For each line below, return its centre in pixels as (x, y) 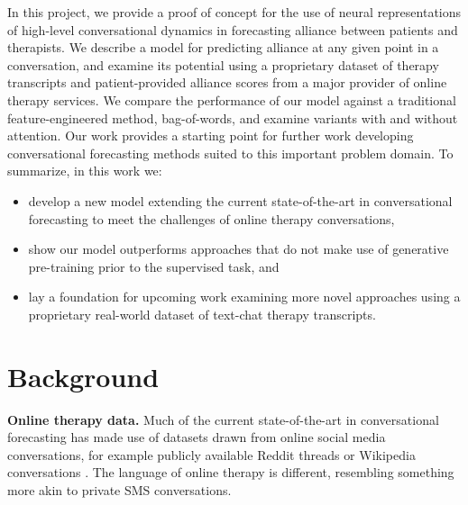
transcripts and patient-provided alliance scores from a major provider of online (227, 82)
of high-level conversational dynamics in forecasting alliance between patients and (233, 29)
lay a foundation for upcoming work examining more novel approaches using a (244, 297)
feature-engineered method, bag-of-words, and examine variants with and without (233, 117)
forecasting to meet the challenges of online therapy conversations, (211, 218)
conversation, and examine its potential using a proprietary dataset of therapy (223, 64)
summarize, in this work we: (85, 171)
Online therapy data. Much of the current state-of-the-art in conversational (223, 419)
